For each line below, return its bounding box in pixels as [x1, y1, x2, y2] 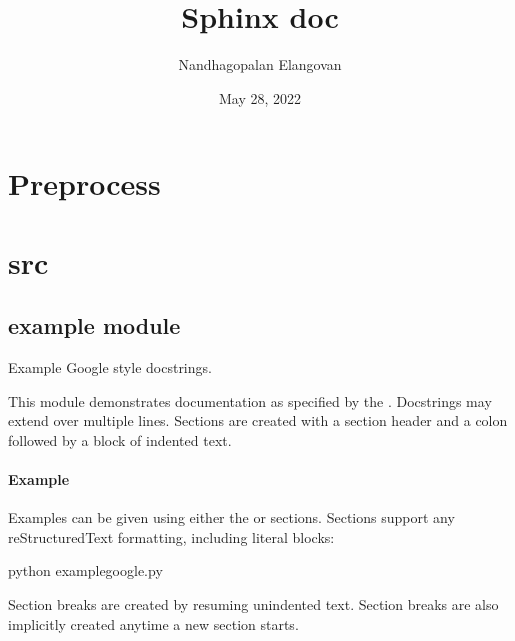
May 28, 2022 [218, 87, 302, 108]
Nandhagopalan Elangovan [178, 54, 342, 75]
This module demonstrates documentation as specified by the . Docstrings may [8, 390, 492, 411]
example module [8, 310, 181, 341]
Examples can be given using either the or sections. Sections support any [8, 507, 455, 528]
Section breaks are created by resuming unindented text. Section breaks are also [8, 594, 499, 615]
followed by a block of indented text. [8, 429, 232, 450]
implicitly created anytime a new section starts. [8, 613, 299, 634]
